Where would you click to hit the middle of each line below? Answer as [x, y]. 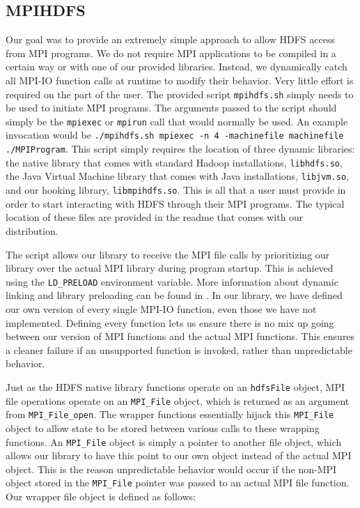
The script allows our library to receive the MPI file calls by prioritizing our [168, 254]
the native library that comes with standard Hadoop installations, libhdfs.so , [174, 162]
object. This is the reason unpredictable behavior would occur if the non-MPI [171, 469]
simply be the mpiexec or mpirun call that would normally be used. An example [177, 121]
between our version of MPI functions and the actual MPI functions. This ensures [180, 336]
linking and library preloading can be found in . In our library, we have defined [174, 295]
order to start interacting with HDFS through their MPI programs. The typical [175, 203]
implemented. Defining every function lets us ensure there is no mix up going [170, 322]
